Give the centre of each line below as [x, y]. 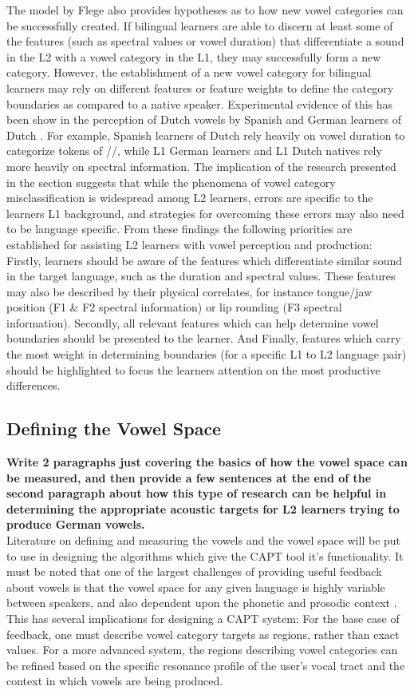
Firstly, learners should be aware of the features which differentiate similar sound [204, 260]
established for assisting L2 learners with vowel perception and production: [189, 244]
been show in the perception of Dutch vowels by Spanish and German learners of [204, 119]
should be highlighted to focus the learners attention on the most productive [193, 369]
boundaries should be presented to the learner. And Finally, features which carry [204, 338]
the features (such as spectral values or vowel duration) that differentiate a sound [205, 41]
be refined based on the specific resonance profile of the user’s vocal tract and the [206, 665]
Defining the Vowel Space [114, 428]
